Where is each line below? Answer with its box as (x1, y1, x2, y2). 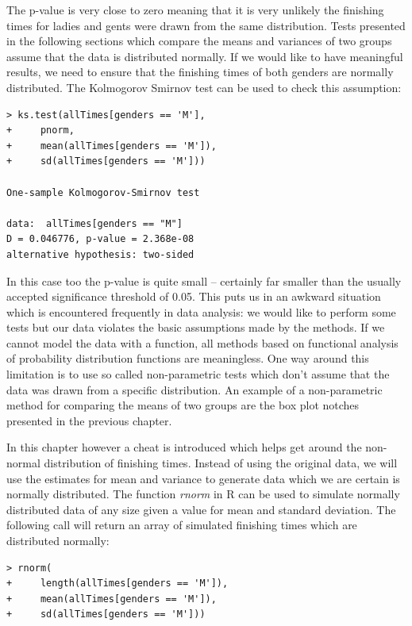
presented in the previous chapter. (6, 412, 172, 428)
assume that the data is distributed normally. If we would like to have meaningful (6, 48, 403, 64)
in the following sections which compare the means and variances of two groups (6, 33, 392, 49)
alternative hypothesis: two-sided (6, 248, 194, 260)
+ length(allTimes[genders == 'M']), (6, 578, 229, 590)
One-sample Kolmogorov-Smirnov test (6, 186, 200, 198)
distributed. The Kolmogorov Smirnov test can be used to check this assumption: (6, 79, 402, 95)
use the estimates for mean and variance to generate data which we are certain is (6, 470, 400, 486)
